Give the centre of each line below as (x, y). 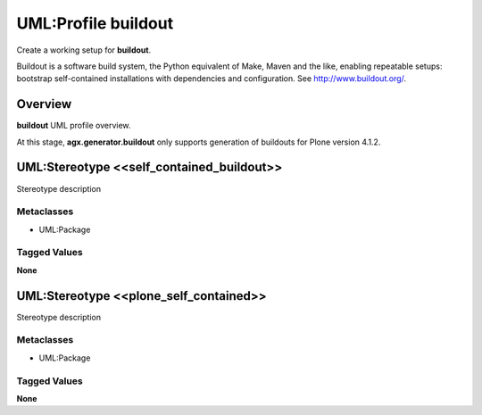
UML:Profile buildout (95, 23)
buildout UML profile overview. (74, 126)
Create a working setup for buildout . (84, 50)
